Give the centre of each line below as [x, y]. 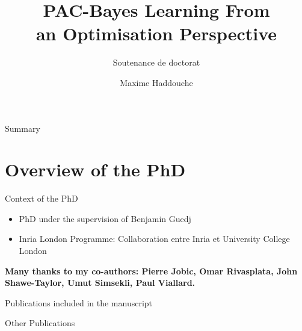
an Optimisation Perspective [156, 33]
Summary [23, 128]
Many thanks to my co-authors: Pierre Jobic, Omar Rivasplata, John [151, 271]
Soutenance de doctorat [156, 62]
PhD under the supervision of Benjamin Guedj [105, 218]
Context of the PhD [42, 198]
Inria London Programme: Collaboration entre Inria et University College [154, 239]
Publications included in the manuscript [79, 302]
